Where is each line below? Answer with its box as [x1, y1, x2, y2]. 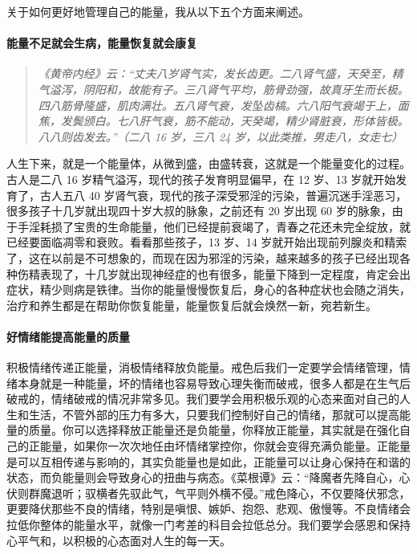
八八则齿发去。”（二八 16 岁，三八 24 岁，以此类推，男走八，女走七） [38, 128, 403, 145]
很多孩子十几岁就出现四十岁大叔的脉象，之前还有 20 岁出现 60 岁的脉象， [6, 202, 392, 219]
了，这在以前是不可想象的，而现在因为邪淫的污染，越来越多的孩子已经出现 [6, 249, 399, 266]
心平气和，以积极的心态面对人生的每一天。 [6, 532, 231, 548]
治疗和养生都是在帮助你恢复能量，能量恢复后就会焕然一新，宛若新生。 [6, 296, 377, 313]
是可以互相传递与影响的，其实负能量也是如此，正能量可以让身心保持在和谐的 [6, 453, 411, 470]
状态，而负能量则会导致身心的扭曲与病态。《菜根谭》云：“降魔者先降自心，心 [6, 469, 411, 486]
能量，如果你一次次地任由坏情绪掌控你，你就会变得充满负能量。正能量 [39, 438, 411, 454]
